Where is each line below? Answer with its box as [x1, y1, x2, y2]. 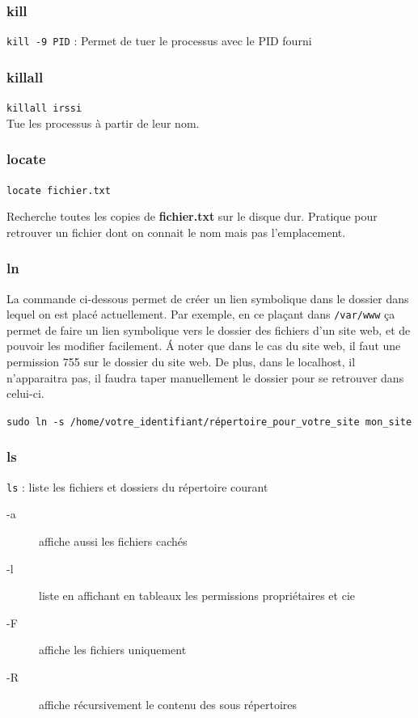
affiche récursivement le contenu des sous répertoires [39, 695, 298, 712]
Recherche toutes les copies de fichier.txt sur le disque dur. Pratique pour [6, 208, 378, 225]
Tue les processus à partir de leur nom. [6, 114, 200, 131]
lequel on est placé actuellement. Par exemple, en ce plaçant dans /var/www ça [6, 306, 395, 323]
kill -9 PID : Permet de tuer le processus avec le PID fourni [6, 32, 312, 49]
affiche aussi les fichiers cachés [39, 532, 188, 549]
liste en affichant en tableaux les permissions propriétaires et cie [39, 587, 356, 604]
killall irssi [6, 103, 82, 115]
